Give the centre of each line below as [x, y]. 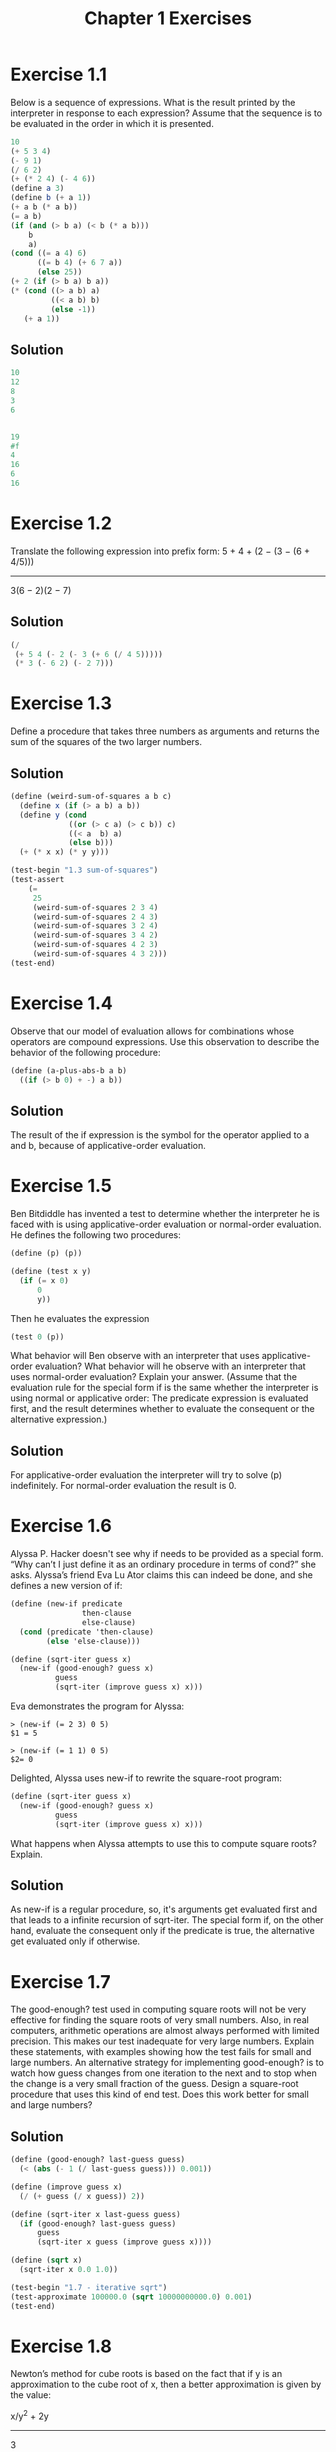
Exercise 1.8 [61, 2346]
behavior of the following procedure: [85, 1052]
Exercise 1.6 [61, 1526]
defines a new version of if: [66, 1586]
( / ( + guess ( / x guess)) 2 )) [82, 2196]
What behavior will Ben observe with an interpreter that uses [135, 1356]
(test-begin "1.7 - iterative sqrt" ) [89, 2287]
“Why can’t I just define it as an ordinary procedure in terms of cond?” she [163, 1564]
